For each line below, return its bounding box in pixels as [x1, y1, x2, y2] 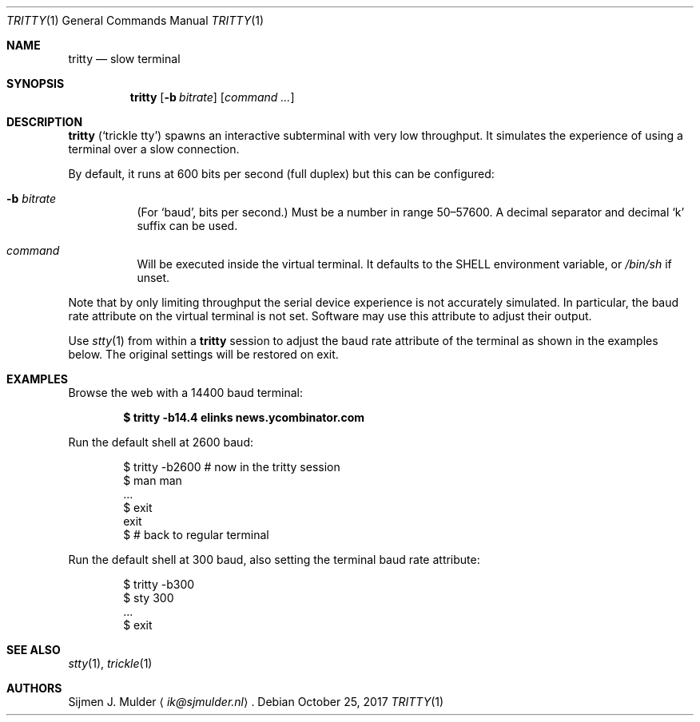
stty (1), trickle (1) [68, 657, 153, 670]
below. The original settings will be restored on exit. [68, 347, 339, 361]
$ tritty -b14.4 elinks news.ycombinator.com [123, 411, 365, 424]
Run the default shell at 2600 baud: [68, 435, 253, 449]
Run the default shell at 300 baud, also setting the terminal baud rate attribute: [68, 553, 480, 566]
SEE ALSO [6, 643, 61, 657]
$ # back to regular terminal [123, 528, 269, 541]
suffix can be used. [137, 219, 238, 232]
